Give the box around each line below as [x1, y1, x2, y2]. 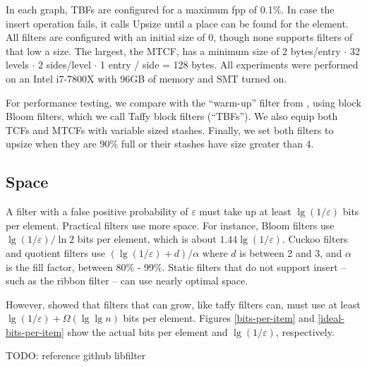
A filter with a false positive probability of [6, 204, 188, 219]
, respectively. [275, 324, 335, 339]
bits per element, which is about [77, 231, 217, 246]
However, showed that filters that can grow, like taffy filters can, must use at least [6, 296, 361, 311]
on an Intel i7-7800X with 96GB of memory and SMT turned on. [6, 71, 287, 85]
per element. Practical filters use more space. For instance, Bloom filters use [6, 217, 335, 232]
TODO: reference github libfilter [6, 348, 146, 363]
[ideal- [318, 311, 344, 325]
